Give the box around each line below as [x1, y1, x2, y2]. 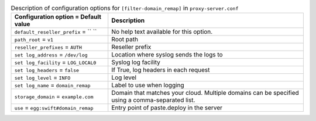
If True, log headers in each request [111, 66, 210, 74]
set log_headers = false [14, 66, 79, 74]
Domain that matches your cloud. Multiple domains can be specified [111, 89, 300, 97]
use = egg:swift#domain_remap [14, 104, 94, 112]
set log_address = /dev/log [14, 51, 88, 59]
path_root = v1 [14, 35, 54, 44]
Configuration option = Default [14, 13, 102, 21]
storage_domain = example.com [14, 92, 94, 101]
